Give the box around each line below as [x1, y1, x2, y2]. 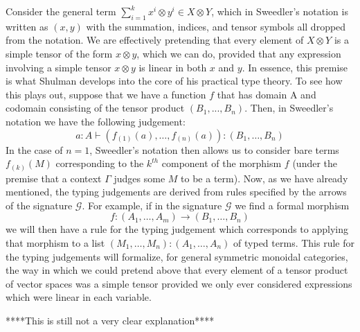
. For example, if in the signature [82, 198, 222, 212]
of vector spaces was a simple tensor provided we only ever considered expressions [6, 276, 352, 290]
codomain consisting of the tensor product [6, 101, 185, 115]
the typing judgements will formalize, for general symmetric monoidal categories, [6, 249, 348, 263]
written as [6, 19, 48, 33]
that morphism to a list [6, 236, 105, 250]
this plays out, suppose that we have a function [6, 87, 206, 101]
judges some [114, 171, 165, 185]
